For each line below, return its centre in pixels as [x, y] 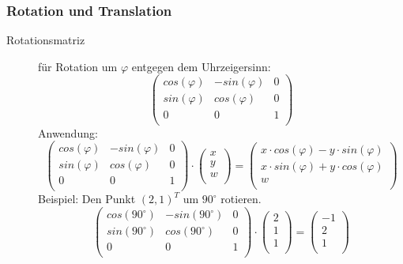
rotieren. [241, 199]
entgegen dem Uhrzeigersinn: [201, 66]
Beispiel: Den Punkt [87, 199]
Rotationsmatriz [46, 40]
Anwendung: [68, 132]
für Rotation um [78, 66]
